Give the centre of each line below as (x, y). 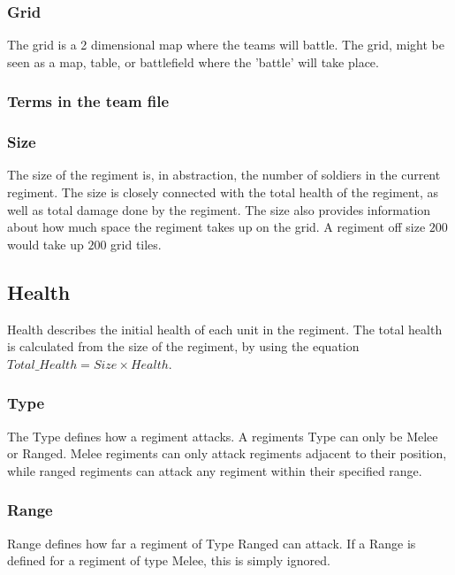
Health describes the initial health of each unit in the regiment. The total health (225, 329)
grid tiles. (136, 244)
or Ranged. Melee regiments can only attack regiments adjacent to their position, (227, 453)
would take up (45, 244)
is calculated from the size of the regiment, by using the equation (183, 346)
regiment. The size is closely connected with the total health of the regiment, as (223, 192)
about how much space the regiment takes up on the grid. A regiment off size (216, 227)
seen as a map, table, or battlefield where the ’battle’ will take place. (193, 61)
